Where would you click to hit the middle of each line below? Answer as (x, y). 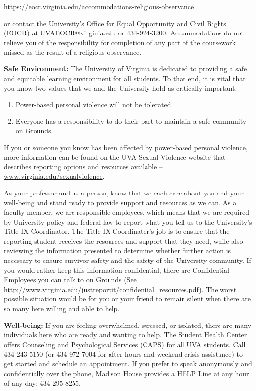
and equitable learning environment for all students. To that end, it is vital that (125, 78)
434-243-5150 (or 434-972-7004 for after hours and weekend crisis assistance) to (123, 354)
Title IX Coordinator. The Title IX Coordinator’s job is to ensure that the (117, 231)
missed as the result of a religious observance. (73, 52)
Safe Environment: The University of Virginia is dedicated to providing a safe (126, 68)
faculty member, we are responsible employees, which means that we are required (127, 212)
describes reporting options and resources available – (83, 166)
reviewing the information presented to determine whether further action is (118, 250)
